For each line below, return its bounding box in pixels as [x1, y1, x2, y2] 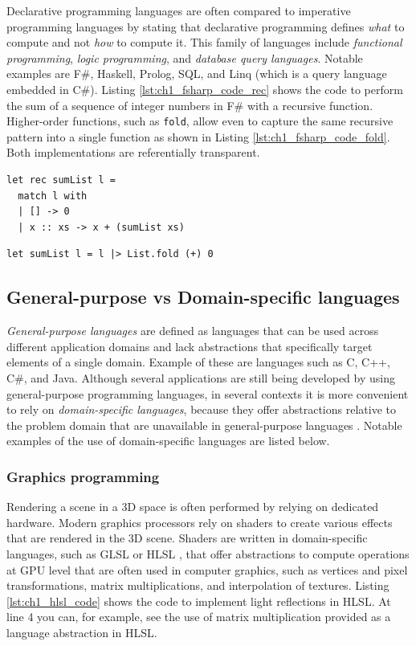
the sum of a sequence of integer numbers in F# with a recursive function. [6, 96, 373, 113]
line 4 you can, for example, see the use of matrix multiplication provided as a [6, 608, 391, 625]
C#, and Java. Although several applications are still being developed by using [6, 369, 395, 386]
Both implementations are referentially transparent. [6, 144, 260, 161]
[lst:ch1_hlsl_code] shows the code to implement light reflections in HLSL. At [6, 592, 391, 609]
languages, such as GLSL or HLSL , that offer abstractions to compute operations [6, 545, 410, 562]
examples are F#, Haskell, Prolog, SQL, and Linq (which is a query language [6, 65, 387, 82]
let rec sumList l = [6, 174, 116, 186]
